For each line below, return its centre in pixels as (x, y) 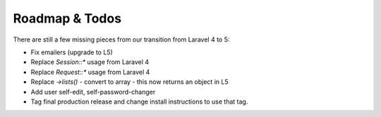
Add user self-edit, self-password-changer (93, 92)
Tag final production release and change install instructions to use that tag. (139, 101)
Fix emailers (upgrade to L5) (72, 52)
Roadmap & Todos (67, 18)
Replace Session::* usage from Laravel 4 (90, 62)
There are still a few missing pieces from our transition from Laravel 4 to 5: (121, 39)
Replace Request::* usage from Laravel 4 (90, 72)
